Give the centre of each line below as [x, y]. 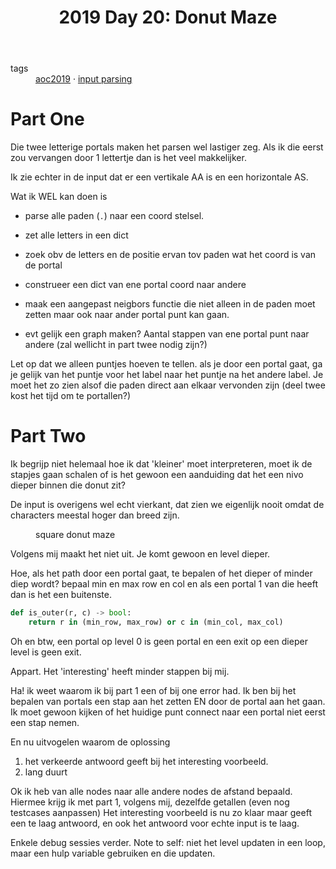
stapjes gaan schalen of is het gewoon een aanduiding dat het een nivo [157, 475]
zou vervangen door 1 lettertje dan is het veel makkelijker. [128, 158]
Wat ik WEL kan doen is [59, 197]
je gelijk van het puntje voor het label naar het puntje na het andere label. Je [167, 375]
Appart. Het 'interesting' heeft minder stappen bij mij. [120, 671]
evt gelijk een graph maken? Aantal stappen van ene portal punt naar [167, 334]
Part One [47, 119]
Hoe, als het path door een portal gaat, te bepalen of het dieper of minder [161, 573]
